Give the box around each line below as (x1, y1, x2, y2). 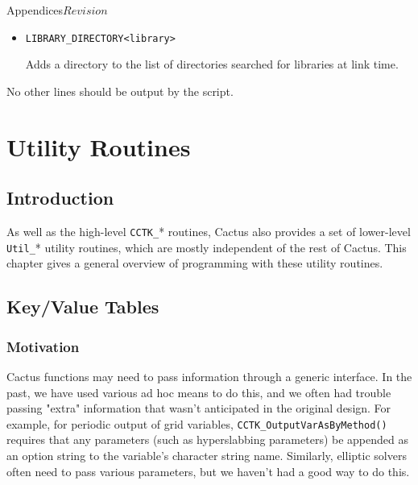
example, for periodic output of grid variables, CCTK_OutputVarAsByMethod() (6, 415, 387, 432)
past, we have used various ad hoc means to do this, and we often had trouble (6, 383, 391, 400)
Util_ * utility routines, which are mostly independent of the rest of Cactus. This (6, 238, 407, 255)
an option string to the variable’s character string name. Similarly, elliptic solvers (6, 446, 407, 463)
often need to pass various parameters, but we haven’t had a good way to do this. (6, 462, 410, 479)
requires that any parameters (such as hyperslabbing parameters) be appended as (6, 431, 408, 448)
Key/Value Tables (6, 294, 159, 319)
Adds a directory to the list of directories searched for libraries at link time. (25, 56, 399, 73)
